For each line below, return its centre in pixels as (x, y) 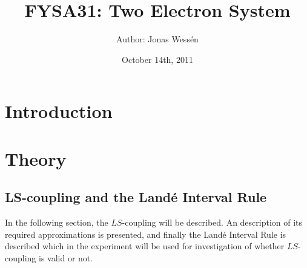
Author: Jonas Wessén (157, 39)
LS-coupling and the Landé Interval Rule (136, 197)
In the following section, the (57, 222)
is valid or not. (66, 257)
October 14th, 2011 (157, 59)
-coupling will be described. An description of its (212, 222)
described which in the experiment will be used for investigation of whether (145, 246)
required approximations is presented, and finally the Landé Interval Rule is (146, 234)
